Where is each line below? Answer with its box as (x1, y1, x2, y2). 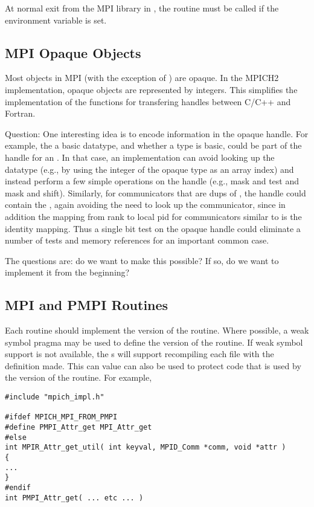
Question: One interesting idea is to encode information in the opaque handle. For (5, 127, 309, 140)
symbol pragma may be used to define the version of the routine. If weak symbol (5, 335, 303, 348)
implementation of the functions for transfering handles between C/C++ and (5, 95, 291, 108)
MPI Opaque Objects (5, 43, 141, 62)
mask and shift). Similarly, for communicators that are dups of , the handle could (5, 186, 306, 199)
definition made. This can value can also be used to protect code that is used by (5, 359, 301, 372)
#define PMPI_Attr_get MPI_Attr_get (5, 423, 152, 432)
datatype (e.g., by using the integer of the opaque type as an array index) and (5, 163, 294, 175)
